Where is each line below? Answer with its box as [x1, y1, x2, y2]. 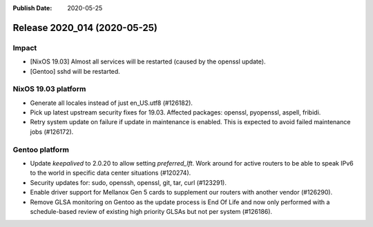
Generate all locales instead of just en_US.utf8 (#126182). [30, 99, 193, 107]
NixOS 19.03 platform [12, 84, 86, 94]
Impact [12, 43, 37, 52]
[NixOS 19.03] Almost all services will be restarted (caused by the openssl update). [30, 57, 266, 66]
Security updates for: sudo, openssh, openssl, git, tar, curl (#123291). [30, 178, 227, 186]
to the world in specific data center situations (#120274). [30, 169, 191, 177]
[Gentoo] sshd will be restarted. [30, 67, 120, 75]
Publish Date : [12, 4, 52, 12]
